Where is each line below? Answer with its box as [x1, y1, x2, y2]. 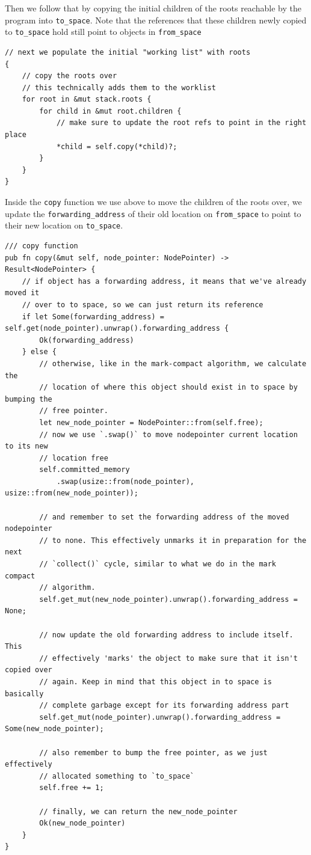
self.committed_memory [39, 465, 130, 474]
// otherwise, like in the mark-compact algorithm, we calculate [39, 359, 307, 368]
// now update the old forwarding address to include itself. [39, 630, 294, 639]
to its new [5, 442, 48, 451]
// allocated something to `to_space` [39, 771, 194, 780]
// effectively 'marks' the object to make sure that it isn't [39, 654, 298, 663]
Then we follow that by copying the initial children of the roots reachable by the [5, 2, 301, 14]
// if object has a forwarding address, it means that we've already [22, 277, 307, 286]
